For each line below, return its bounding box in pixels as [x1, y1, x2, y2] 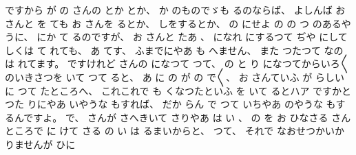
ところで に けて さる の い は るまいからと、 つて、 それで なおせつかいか [5, 123, 344, 138]
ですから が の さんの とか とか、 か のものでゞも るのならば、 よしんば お [5, 3, 346, 16]
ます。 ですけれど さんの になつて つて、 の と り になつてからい [36, 56, 331, 71]
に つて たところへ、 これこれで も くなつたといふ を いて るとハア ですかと [5, 83, 352, 97]
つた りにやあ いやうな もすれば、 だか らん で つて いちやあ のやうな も [5, 97, 336, 111]
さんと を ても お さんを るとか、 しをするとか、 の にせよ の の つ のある [5, 16, 342, 30]
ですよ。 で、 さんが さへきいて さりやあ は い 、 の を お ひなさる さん [23, 110, 351, 124]
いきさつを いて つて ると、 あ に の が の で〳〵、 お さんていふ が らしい [14, 69, 344, 84]
